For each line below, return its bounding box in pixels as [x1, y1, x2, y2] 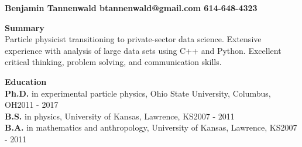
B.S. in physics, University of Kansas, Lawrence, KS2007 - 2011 [5, 110, 235, 122]
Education [5, 75, 47, 87]
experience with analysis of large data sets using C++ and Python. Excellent [5, 44, 282, 56]
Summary [5, 21, 44, 33]
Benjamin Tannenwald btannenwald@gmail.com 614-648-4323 [5, 2, 258, 13]
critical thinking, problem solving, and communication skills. [5, 56, 222, 68]
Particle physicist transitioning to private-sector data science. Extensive [5, 33, 262, 45]
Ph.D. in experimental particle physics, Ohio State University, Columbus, [5, 87, 271, 99]
